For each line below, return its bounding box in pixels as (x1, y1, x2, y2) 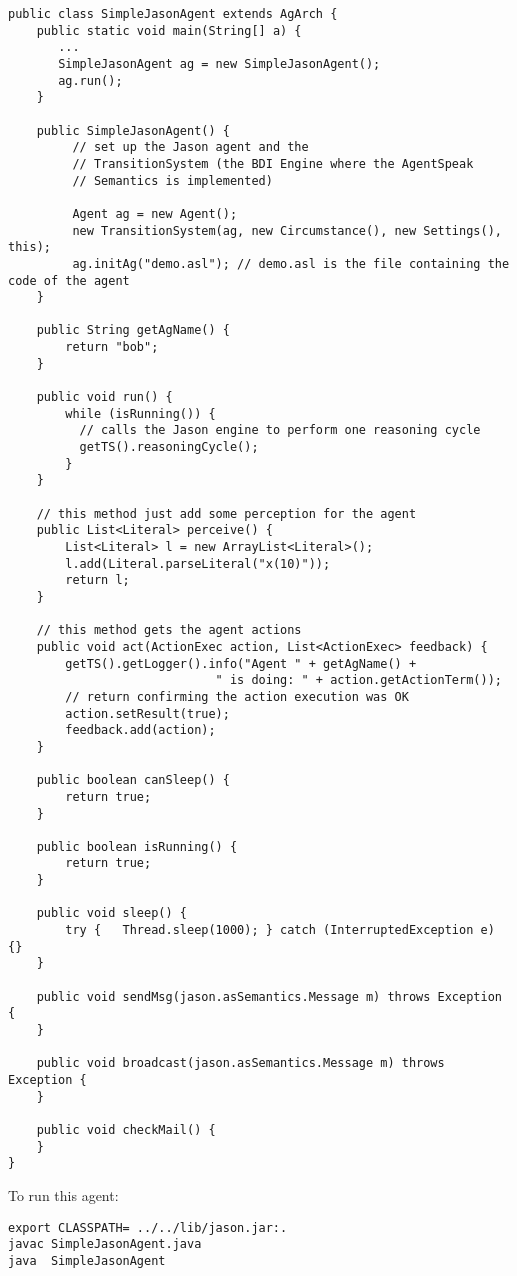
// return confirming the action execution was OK (65, 689, 409, 704)
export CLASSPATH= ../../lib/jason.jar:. (8, 1220, 288, 1235)
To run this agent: (8, 1184, 119, 1205)
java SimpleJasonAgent (8, 1253, 166, 1268)
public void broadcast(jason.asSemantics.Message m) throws (36, 1056, 445, 1071)
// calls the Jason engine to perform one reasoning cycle (79, 423, 481, 438)
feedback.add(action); (65, 723, 216, 738)
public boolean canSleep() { (36, 773, 230, 788)
